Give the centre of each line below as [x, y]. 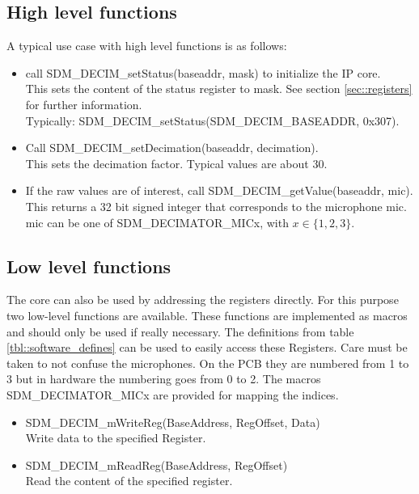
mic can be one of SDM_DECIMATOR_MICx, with [157, 222]
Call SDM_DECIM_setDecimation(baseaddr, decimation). [172, 148]
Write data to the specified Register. [116, 438]
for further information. [84, 104]
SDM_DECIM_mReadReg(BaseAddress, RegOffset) [157, 464]
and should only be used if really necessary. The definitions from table [180, 331]
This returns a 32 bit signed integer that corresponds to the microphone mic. [216, 206]
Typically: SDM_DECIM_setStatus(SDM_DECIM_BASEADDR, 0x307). [212, 120]
